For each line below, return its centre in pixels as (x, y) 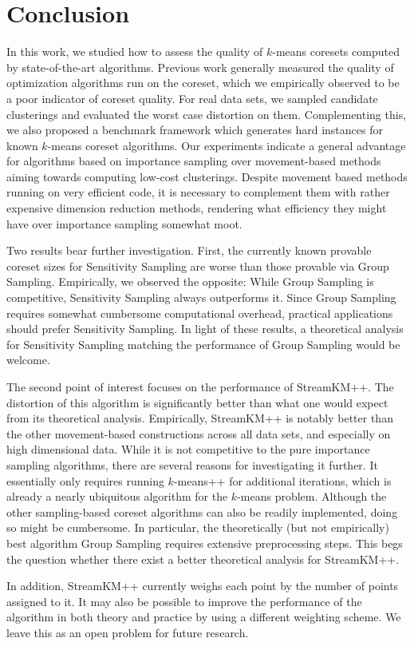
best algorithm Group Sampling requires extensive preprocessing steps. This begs (205, 543)
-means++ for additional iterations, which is (282, 480)
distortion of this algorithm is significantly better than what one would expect (197, 402)
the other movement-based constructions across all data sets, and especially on (199, 433)
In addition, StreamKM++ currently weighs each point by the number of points (203, 586)
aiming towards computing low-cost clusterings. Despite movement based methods (207, 176)
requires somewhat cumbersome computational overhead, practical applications (200, 313)
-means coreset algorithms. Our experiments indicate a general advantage (227, 145)
